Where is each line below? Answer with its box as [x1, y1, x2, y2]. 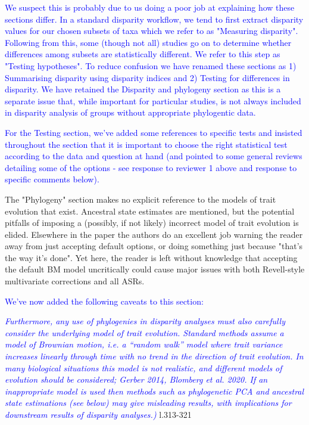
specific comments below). [5, 173, 99, 185]
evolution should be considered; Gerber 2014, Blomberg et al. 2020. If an [5, 373, 268, 386]
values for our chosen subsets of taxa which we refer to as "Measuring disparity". [5, 24, 298, 37]
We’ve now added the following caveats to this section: [5, 294, 204, 307]
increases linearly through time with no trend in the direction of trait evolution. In [5, 350, 304, 362]
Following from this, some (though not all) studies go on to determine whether [5, 36, 292, 48]
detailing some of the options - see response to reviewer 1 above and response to [5, 161, 297, 173]
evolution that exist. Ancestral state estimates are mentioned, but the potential [5, 204, 295, 217]
